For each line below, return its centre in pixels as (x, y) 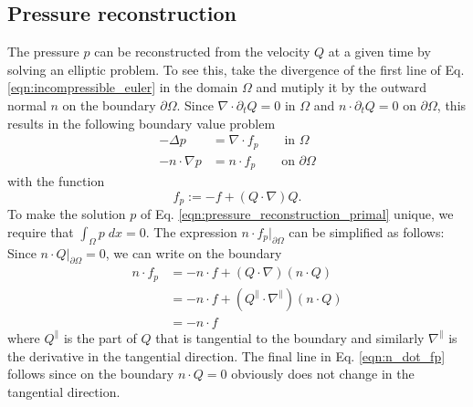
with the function (56, 181)
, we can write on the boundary (194, 252)
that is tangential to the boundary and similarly (290, 337)
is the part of (100, 337)
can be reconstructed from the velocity (202, 52)
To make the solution (67, 214)
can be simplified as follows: (367, 231)
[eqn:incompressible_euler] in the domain (123, 87)
